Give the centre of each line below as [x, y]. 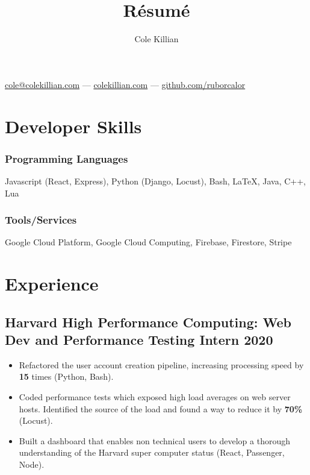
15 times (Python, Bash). [66, 376]
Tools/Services [41, 220]
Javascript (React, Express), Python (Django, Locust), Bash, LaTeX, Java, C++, [155, 181]
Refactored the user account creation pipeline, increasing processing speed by [161, 364]
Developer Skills [73, 126]
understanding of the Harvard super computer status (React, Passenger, [152, 452]
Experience [52, 284]
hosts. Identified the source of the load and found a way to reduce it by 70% [161, 408]
